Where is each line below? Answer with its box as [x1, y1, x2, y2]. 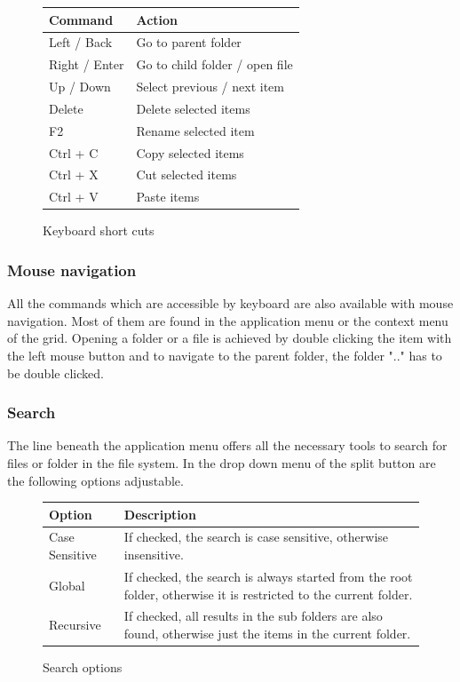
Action [136, 10, 178, 28]
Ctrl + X [49, 165, 99, 184]
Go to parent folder [136, 33, 242, 52]
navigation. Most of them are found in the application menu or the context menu [7, 311, 448, 329]
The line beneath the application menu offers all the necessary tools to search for [7, 436, 448, 455]
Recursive [49, 615, 101, 634]
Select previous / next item [136, 77, 284, 96]
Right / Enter [49, 55, 124, 74]
